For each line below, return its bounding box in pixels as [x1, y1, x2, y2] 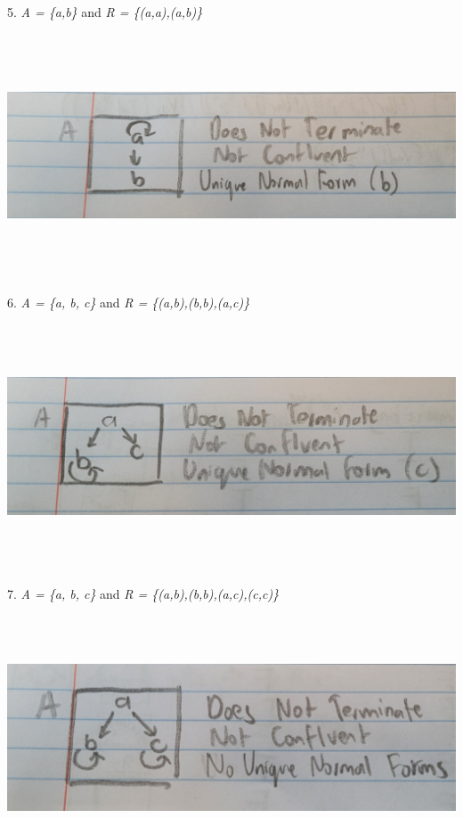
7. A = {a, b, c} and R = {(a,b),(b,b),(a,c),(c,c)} [7, 584, 280, 602]
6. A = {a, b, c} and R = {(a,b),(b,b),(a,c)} [7, 293, 250, 312]
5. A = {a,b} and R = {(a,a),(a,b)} [7, 2, 203, 20]
